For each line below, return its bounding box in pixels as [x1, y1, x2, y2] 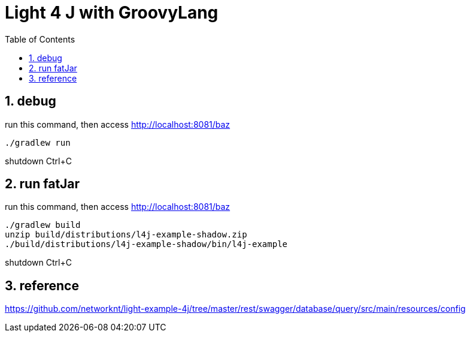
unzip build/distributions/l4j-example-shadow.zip [5, 230, 247, 240]
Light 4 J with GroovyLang [5, 2, 219, 23]
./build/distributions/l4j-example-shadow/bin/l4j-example [5, 239, 288, 249]
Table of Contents [5, 34, 75, 44]
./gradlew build [5, 220, 81, 230]
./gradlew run [5, 137, 71, 148]
